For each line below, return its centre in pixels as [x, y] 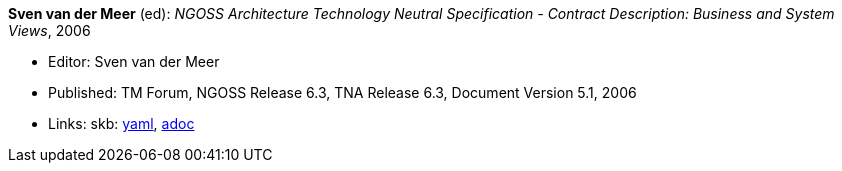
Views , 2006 [49, 30]
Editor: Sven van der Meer [134, 61]
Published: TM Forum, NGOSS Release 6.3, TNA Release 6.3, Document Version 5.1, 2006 [342, 92]
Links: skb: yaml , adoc [121, 123]
